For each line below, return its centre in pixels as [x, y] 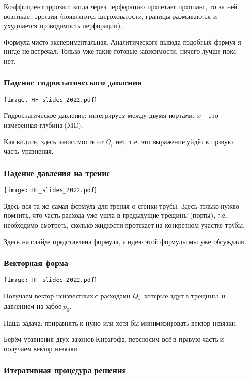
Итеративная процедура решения [65, 370]
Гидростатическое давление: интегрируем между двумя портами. [99, 115]
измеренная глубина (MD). [44, 125]
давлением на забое [33, 305]
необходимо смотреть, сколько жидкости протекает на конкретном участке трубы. [124, 225]
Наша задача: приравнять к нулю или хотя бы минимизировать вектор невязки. [121, 322]
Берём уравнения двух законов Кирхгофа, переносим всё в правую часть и [114, 339]
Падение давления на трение [57, 173]
